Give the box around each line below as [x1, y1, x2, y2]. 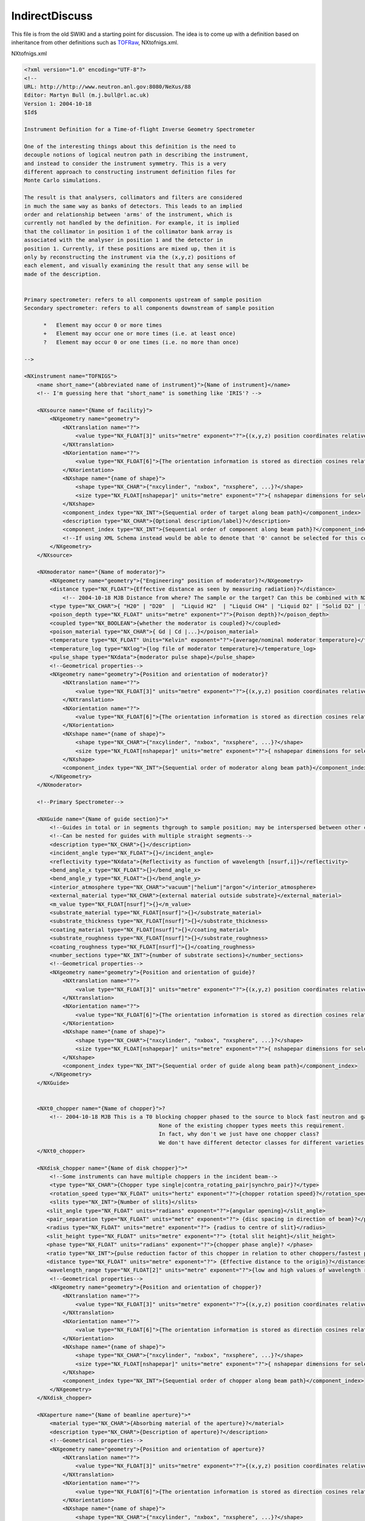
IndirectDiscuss [11, 9, 93, 23]
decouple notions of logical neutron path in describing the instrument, [24, 151, 249, 158]
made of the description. [24, 271, 102, 277]
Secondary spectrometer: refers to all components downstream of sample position [24, 305, 275, 312]
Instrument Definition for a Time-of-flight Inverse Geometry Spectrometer [24, 126, 255, 133]
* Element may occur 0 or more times [43, 322, 162, 329]
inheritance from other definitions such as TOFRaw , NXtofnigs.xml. [11, 38, 179, 46]
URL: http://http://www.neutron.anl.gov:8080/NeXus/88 [24, 83, 191, 91]
